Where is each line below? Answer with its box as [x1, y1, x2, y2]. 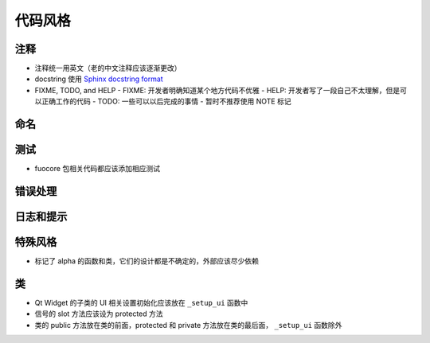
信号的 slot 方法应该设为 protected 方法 [34, 309, 163, 318]
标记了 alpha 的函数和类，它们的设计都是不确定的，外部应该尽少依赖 [34, 256, 259, 266]
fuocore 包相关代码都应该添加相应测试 [34, 164, 161, 173]
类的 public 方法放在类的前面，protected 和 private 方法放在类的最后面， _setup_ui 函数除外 [34, 320, 342, 329]
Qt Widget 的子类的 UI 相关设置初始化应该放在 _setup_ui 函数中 [34, 298, 248, 307]
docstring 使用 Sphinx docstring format [34, 74, 163, 84]
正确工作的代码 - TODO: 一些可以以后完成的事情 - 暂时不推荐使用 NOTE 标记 [41, 96, 291, 107]
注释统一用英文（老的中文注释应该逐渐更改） [34, 64, 182, 73]
